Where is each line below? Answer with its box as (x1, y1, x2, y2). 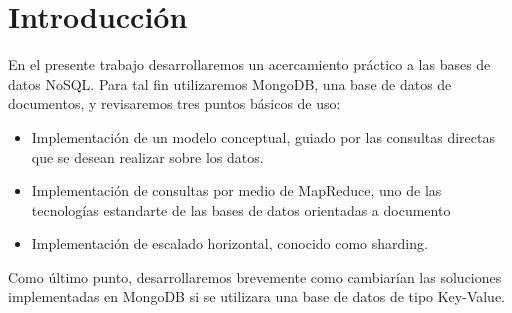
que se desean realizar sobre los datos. (31, 146, 264, 167)
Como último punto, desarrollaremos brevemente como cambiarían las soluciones (8, 266, 502, 287)
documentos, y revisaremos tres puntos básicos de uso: (8, 93, 341, 114)
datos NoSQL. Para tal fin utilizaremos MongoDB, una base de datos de (8, 73, 452, 94)
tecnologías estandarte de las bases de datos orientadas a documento (31, 199, 451, 220)
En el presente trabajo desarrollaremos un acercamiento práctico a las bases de (8, 54, 491, 75)
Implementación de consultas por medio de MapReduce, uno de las (31, 180, 442, 201)
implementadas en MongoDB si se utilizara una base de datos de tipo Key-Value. (8, 286, 506, 307)
